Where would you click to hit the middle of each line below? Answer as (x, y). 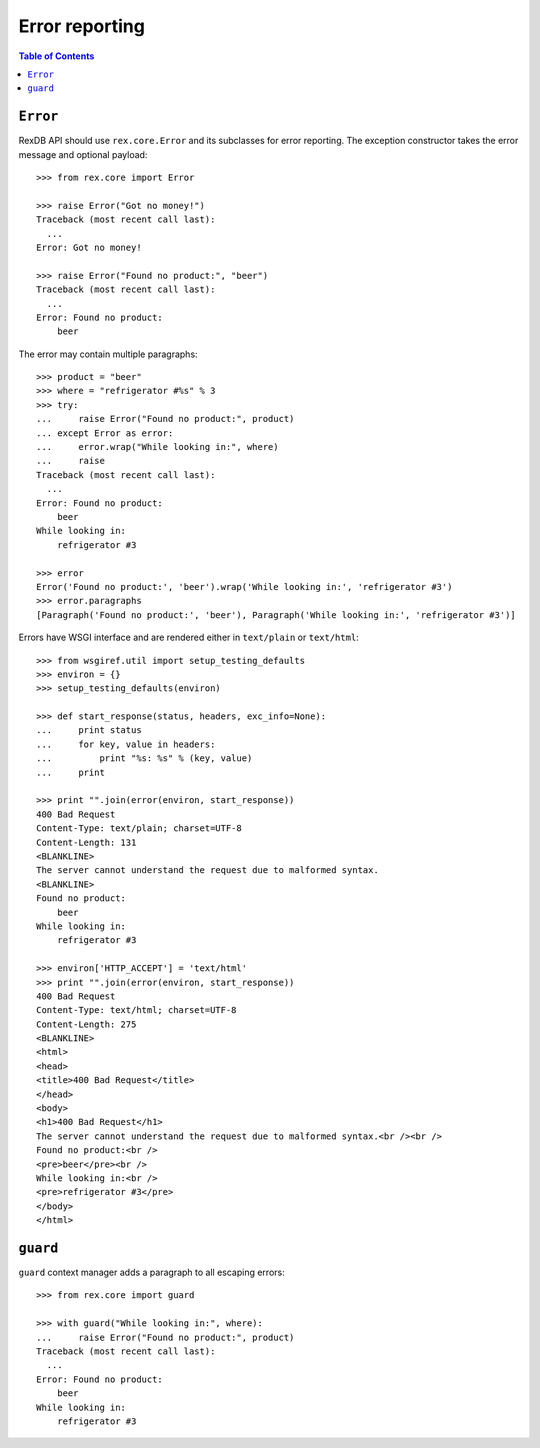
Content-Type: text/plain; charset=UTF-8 (139, 828)
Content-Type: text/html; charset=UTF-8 (136, 1010)
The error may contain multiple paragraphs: (108, 354)
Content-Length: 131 (86, 842)
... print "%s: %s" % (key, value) (144, 758)
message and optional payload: (83, 154)
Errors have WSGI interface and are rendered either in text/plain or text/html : (188, 637)
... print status (89, 730)
